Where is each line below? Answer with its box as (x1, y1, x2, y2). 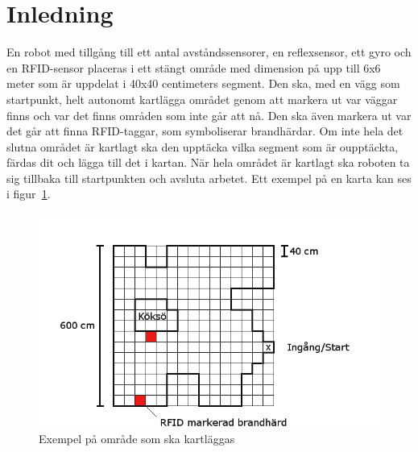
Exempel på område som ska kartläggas (39, 429, 235, 446)
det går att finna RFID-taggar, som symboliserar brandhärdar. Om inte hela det (6, 122, 404, 139)
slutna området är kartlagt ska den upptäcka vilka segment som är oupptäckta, (6, 138, 399, 155)
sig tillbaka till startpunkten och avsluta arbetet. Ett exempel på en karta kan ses (6, 169, 412, 186)
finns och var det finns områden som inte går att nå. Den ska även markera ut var (6, 106, 412, 123)
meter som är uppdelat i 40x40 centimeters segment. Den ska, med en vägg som (6, 75, 400, 92)
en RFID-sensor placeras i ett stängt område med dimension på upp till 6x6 (6, 59, 381, 76)
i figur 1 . (6, 185, 51, 202)
